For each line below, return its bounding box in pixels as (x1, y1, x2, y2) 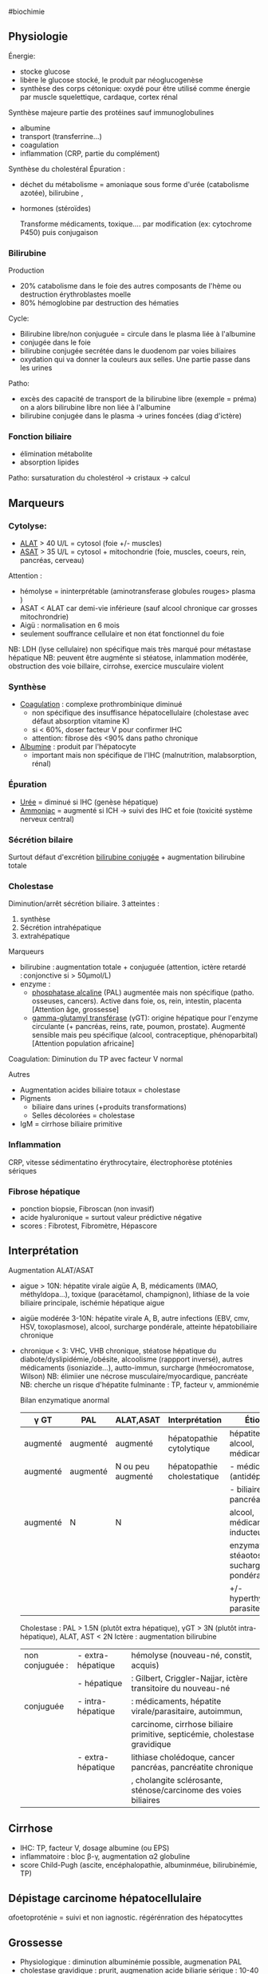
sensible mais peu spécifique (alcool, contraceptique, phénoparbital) (31, 1031, 258, 1040)
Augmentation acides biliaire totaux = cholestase (19, 1085, 181, 1095)
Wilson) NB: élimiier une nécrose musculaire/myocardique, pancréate (19, 1371, 249, 1381)
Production (8, 265, 45, 275)
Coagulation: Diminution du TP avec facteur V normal (8, 1055, 183, 1064)
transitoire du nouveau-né (131, 1682, 231, 1693)
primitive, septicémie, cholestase (131, 1729, 254, 1740)
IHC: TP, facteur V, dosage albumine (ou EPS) (19, 1843, 170, 1852)
